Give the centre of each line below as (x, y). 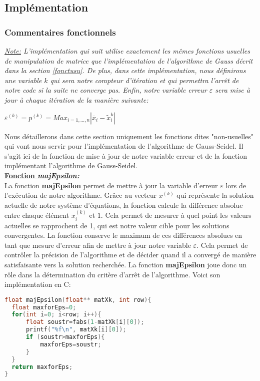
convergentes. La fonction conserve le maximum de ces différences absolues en (123, 235)
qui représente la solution (215, 195)
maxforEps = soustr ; (71, 344)
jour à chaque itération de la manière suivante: (76, 99)
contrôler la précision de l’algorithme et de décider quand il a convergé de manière (130, 255)
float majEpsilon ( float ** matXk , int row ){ (78, 300)
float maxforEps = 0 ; (44, 307)
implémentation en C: (38, 284)
